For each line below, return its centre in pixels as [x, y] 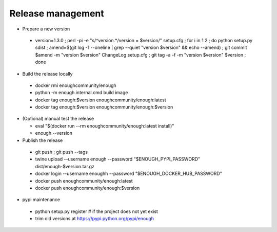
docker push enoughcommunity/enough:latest [84, 181]
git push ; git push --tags [62, 152]
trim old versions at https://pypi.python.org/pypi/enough [94, 219]
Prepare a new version [46, 29]
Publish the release [43, 140]
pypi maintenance [41, 200]
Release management [57, 13]
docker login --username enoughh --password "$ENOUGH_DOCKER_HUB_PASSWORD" [129, 174]
